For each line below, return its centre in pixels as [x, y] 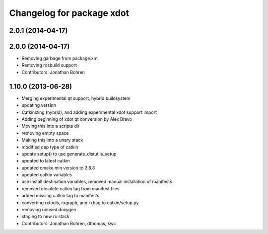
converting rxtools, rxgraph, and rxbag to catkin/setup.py [80, 202]
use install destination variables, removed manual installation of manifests [97, 182]
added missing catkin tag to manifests [60, 196]
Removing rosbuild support [49, 65]
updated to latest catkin [46, 161]
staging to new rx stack [45, 217]
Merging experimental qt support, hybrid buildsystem [76, 98]
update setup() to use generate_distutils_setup [69, 154]
